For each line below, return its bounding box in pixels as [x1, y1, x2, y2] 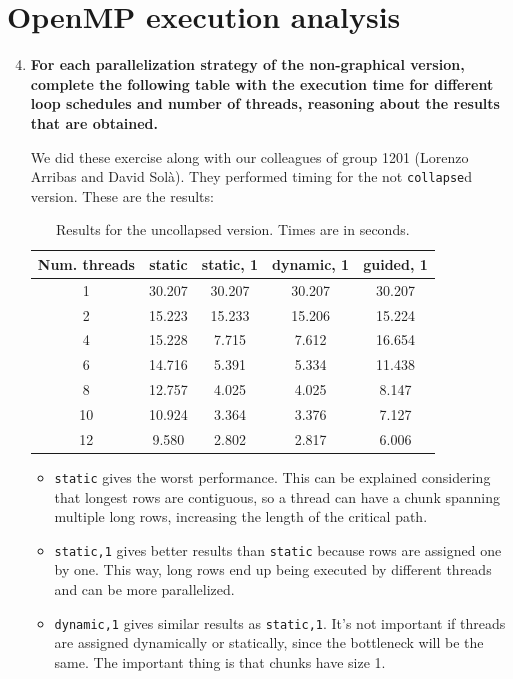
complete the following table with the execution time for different [30, 73, 494, 94]
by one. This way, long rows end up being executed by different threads [54, 559, 492, 580]
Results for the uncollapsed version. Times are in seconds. [56, 219, 410, 240]
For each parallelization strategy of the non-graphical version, [30, 54, 465, 75]
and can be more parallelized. [54, 579, 235, 600]
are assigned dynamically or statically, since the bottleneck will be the [54, 632, 484, 653]
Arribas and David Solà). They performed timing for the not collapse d [30, 166, 473, 187]
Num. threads [37, 253, 135, 274]
